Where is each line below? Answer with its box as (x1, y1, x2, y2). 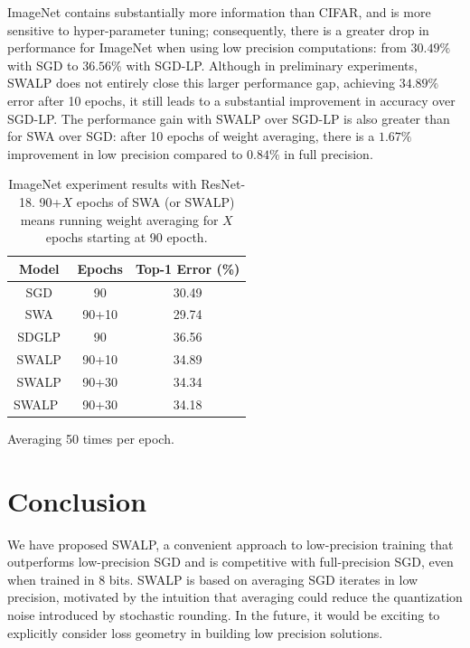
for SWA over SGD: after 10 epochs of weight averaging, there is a (7, 127, 375, 146)
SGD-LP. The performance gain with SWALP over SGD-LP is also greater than (7, 108, 450, 127)
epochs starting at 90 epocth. (45, 228, 208, 247)
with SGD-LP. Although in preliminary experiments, (126, 55, 418, 74)
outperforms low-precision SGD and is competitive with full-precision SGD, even (7, 552, 454, 571)
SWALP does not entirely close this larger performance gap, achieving (7, 73, 395, 92)
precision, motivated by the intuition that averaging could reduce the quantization (7, 587, 463, 606)
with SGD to (7, 55, 79, 74)
